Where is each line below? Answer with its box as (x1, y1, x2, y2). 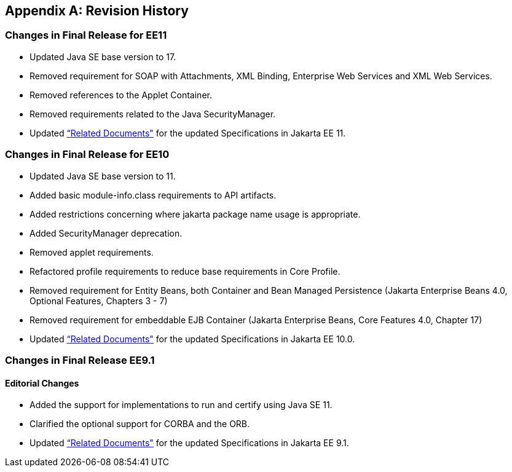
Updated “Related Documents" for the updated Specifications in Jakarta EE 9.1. (30, 438, 349, 449)
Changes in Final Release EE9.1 (5, 353, 155, 366)
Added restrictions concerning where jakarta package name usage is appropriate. (30, 208, 361, 219)
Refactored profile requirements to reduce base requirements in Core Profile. (30, 265, 341, 277)
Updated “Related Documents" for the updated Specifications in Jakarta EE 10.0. (30, 333, 355, 344)
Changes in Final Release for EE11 (5, 29, 167, 42)
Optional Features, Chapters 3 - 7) (30, 295, 168, 306)
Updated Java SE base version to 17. (30, 51, 176, 62)
